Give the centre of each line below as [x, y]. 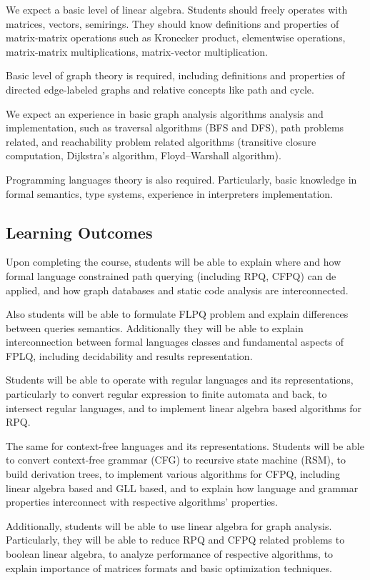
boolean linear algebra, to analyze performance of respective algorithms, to [170, 554]
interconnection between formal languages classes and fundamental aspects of [175, 342]
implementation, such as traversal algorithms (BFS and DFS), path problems [175, 127]
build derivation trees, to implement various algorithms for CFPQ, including [173, 474]
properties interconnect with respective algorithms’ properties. [142, 502]
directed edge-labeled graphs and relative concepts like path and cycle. [160, 89]
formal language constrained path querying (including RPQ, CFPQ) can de [171, 275]
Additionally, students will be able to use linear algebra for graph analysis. [169, 525]
